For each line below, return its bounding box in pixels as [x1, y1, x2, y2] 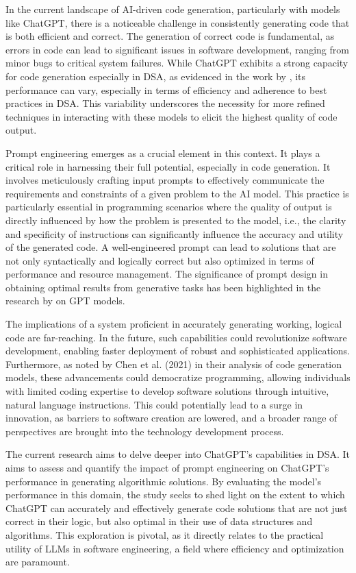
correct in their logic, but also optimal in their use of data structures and [5, 514, 313, 528]
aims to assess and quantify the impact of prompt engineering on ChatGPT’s [5, 461, 329, 474]
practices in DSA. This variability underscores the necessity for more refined [5, 96, 325, 110]
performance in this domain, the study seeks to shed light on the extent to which [5, 487, 345, 502]
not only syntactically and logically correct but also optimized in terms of [5, 253, 314, 267]
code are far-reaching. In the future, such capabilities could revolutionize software [5, 330, 347, 344]
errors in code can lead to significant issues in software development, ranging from [5, 42, 349, 56]
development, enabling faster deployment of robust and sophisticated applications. [5, 343, 350, 358]
